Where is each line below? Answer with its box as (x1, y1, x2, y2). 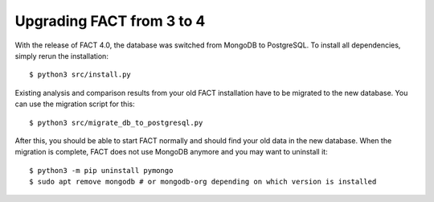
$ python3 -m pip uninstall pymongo (29, 166, 174, 175)
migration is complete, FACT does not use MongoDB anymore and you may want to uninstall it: (14, 147, 329, 157)
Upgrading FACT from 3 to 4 (14, 12, 206, 30)
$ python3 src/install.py (29, 70, 132, 80)
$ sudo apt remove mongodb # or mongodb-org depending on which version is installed (29, 177, 377, 187)
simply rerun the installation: (14, 51, 108, 60)
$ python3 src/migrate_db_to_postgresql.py (29, 117, 203, 127)
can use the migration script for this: (14, 99, 136, 109)
